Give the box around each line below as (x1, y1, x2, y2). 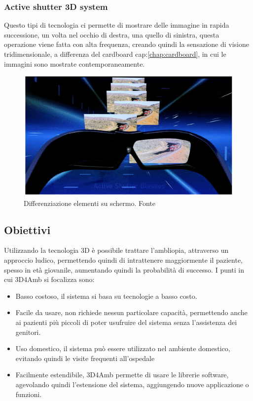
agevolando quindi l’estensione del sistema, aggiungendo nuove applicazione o (15, 379, 249, 389)
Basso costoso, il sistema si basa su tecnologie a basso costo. (15, 290, 197, 301)
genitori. (15, 326, 41, 337)
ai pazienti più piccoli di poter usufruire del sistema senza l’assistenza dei (15, 317, 237, 327)
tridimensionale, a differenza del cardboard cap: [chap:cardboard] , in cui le (4, 49, 226, 59)
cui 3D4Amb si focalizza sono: (4, 274, 95, 284)
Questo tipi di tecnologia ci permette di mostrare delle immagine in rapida (4, 20, 229, 30)
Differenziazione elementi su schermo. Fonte (24, 198, 155, 208)
